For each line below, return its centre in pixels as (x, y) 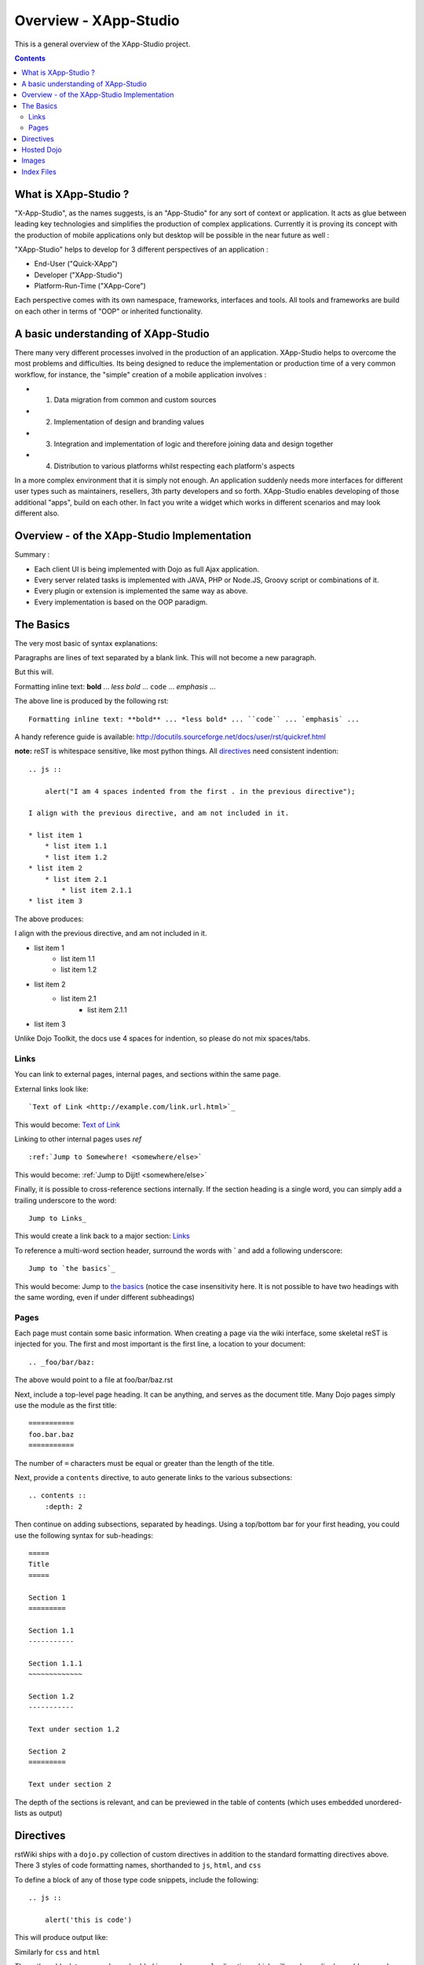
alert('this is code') (88, 1919)
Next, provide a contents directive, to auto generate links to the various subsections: (154, 1477)
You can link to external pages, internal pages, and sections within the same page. (148, 1074)
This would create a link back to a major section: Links (102, 1236)
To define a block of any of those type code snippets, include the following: (137, 1879)
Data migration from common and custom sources (135, 400)
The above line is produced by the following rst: (91, 701)
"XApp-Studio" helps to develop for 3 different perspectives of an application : (141, 249)
